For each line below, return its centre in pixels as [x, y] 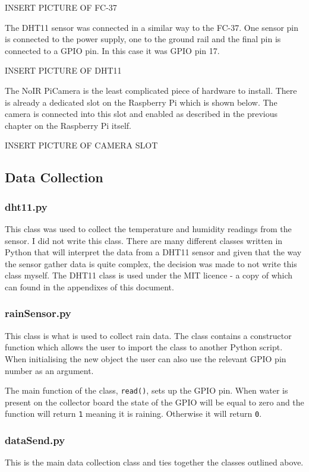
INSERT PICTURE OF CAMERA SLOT [81, 145]
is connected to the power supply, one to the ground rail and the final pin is [143, 39]
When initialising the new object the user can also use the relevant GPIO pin [146, 358]
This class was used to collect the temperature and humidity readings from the [148, 228]
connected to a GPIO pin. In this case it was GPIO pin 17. [112, 50]
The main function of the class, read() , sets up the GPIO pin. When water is [146, 390]
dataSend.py [35, 440]
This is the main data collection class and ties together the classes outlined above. [154, 462]
